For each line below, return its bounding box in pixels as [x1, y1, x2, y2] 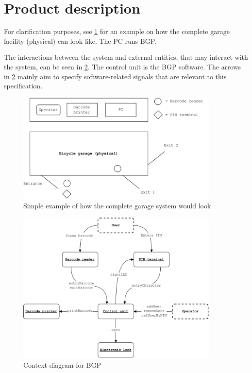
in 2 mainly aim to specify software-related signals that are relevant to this [4, 71, 227, 81]
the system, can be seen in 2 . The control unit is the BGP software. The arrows [4, 61, 241, 71]
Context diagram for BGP [23, 360, 101, 370]
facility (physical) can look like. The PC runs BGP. [4, 35, 156, 46]
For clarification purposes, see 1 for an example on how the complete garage [4, 26, 230, 36]
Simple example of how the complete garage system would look [23, 200, 211, 210]
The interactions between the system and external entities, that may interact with [4, 52, 248, 62]
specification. [4, 81, 43, 91]
